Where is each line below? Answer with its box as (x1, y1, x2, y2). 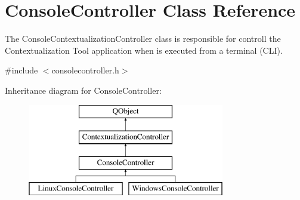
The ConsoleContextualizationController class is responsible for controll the (5, 32, 281, 45)
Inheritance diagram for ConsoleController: (5, 84, 162, 96)
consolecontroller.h (51, 64, 119, 76)
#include (5, 64, 38, 76)
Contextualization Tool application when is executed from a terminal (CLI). (5, 44, 283, 56)
